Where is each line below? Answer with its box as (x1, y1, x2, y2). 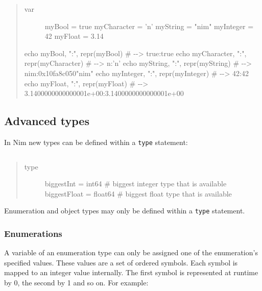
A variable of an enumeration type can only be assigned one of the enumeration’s (4, 247, 258, 258)
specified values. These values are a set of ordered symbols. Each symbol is (4, 257, 238, 268)
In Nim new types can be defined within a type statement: (4, 136, 188, 147)
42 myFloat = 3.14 (44, 31, 104, 41)
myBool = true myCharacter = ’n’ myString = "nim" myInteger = (44, 20, 254, 31)
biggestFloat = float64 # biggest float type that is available (44, 188, 232, 199)
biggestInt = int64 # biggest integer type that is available (44, 178, 227, 189)
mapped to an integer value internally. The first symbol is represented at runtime (4, 267, 258, 278)
